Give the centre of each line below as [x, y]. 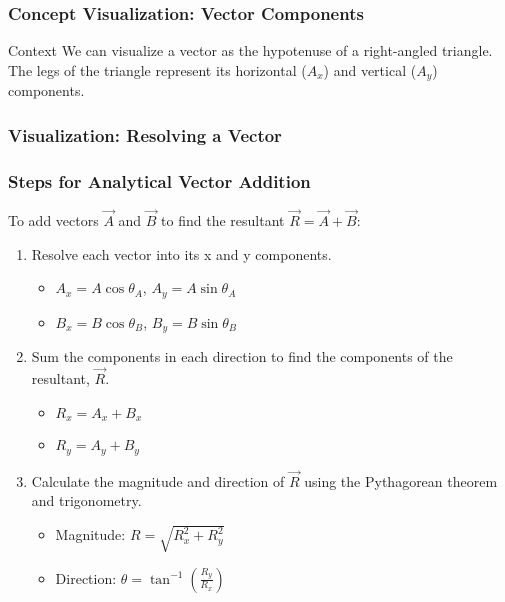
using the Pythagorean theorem [401, 480]
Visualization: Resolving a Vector [145, 134]
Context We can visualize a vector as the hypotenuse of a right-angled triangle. [250, 50]
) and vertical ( [370, 69]
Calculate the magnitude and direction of [158, 480]
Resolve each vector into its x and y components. [181, 253]
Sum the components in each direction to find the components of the [242, 356]
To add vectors [53, 220]
